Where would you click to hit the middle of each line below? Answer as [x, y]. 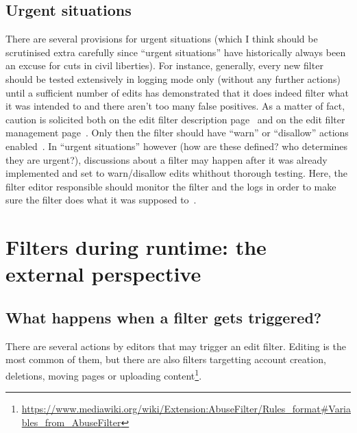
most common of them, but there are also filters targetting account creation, [166, 359]
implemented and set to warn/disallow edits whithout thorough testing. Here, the [176, 173]
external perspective [103, 274]
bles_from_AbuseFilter [71, 422]
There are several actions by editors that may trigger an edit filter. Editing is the [176, 346]
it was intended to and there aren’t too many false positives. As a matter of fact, [175, 106]
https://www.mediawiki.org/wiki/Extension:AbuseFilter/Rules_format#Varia [186, 409]
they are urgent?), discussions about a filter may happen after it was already [167, 159]
